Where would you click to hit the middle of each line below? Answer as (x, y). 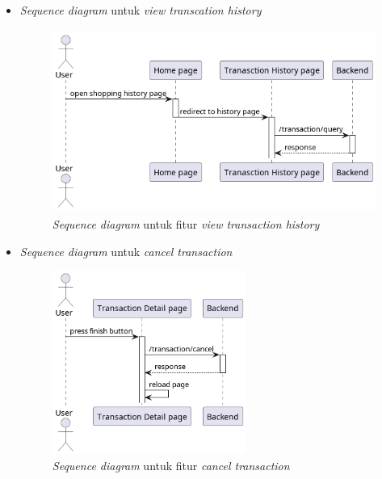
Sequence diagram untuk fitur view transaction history (186, 223)
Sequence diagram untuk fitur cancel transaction (171, 465)
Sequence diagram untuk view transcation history (141, 10)
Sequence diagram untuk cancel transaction (126, 251)
